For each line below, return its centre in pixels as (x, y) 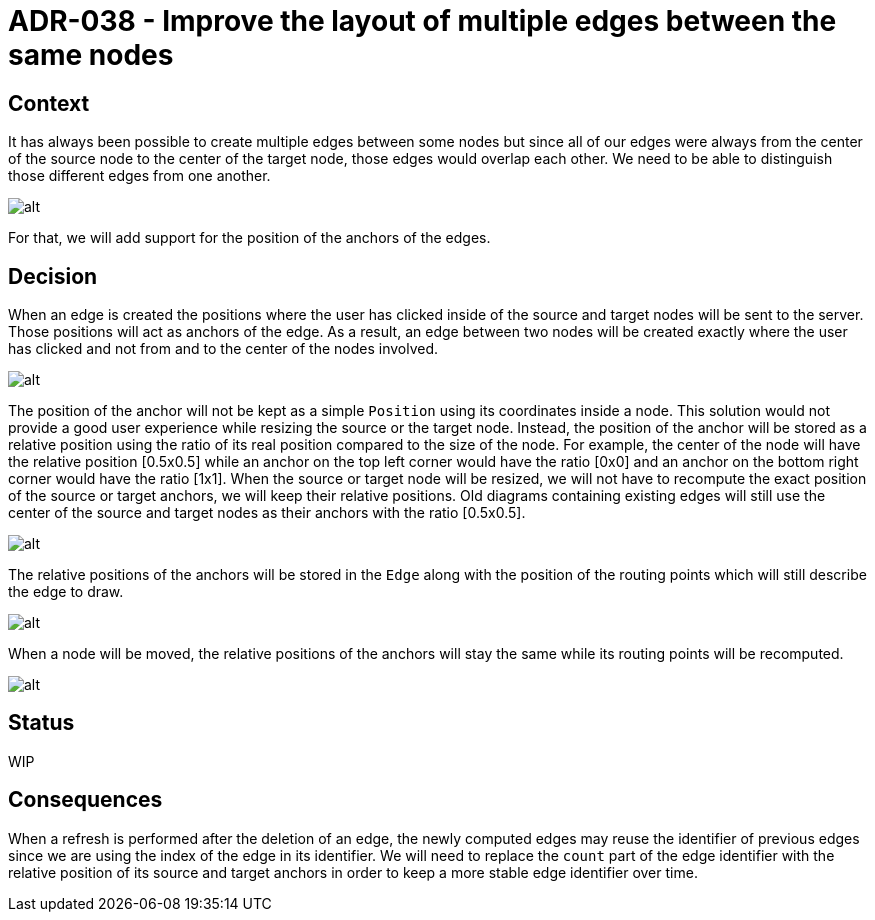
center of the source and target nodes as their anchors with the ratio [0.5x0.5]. (267, 513)
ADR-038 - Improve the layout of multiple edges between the (422, 21)
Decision (53, 276)
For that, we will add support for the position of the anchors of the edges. (249, 238)
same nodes (91, 55)
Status (41, 723)
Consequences (85, 800)
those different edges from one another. (139, 176)
